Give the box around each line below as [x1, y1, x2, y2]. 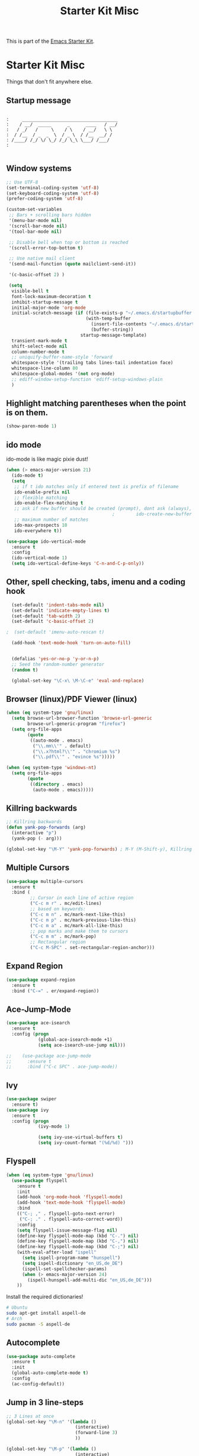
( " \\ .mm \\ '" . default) [32, 743, 92, 749]
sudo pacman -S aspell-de [6, 1321, 70, 1327]
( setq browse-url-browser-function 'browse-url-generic [11, 716, 152, 721]
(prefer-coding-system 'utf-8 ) [6, 196, 84, 202]
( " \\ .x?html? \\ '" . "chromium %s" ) [32, 748, 120, 755]
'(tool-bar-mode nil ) [8, 229, 62, 235]
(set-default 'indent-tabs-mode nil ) [11, 602, 105, 608]
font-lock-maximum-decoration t [11, 293, 92, 299]
